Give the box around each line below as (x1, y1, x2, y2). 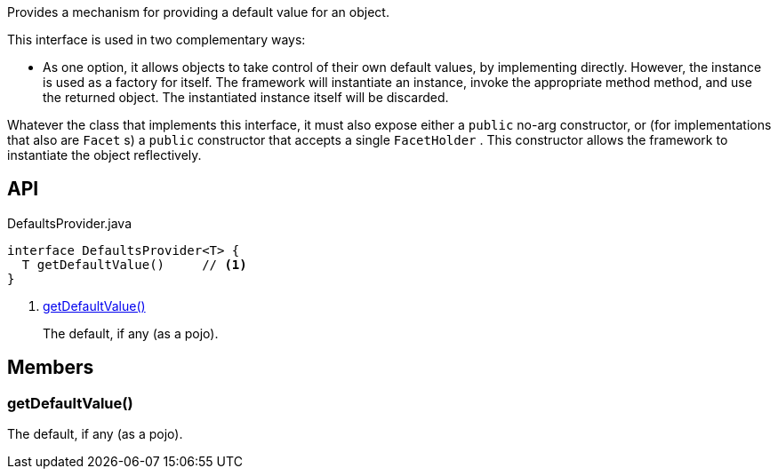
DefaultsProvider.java (7, 215, 132, 231)
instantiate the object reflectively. (7, 147, 202, 163)
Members (7, 356, 94, 379)
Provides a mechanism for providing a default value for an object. (7, 4, 389, 20)
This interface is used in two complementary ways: (7, 32, 306, 47)
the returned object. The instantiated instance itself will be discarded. (43, 90, 449, 105)
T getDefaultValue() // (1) (21, 257, 247, 272)
